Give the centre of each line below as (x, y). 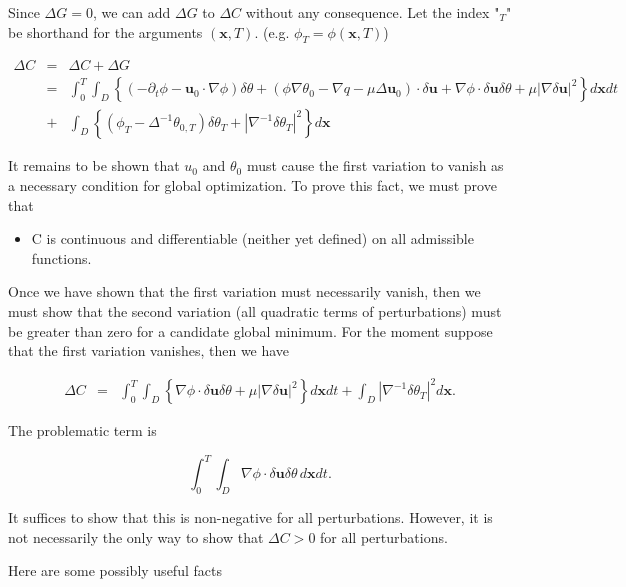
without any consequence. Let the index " (372, 12)
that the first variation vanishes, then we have (149, 350)
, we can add (131, 12)
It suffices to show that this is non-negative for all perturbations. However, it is (250, 517)
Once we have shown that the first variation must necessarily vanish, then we (244, 291)
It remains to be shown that (94, 165)
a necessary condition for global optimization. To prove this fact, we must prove (252, 185)
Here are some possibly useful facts (115, 570)
